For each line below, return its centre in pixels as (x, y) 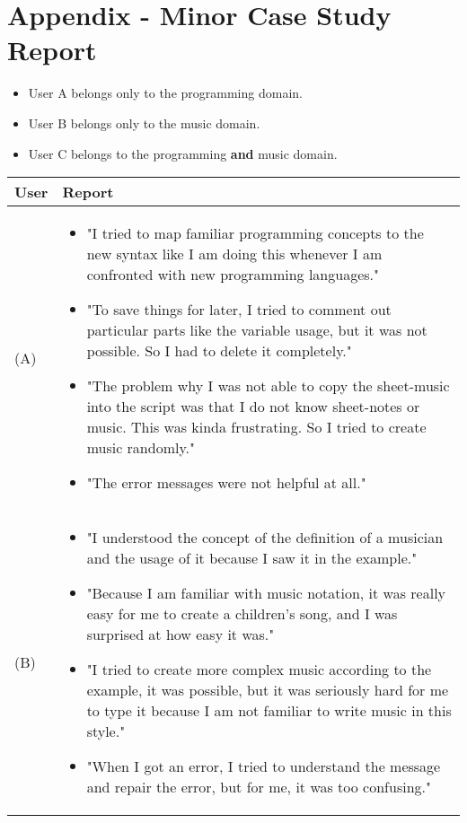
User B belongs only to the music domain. (144, 123)
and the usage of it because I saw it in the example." (252, 558)
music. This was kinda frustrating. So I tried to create (256, 427)
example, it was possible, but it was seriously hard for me (268, 690)
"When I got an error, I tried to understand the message (264, 766)
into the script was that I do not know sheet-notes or (253, 407)
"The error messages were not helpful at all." (226, 483)
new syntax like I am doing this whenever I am (234, 254)
